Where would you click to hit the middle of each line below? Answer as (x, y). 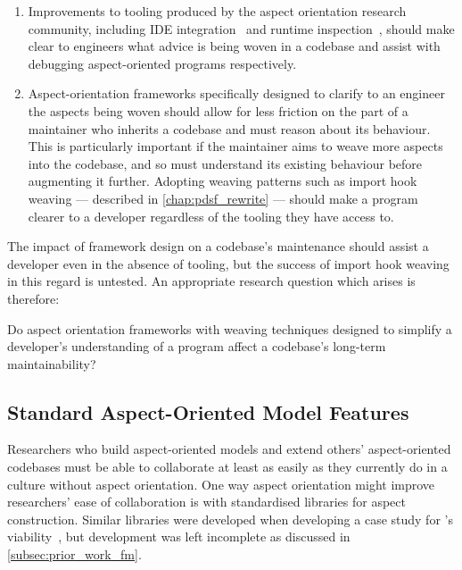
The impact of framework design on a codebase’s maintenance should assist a (218, 246)
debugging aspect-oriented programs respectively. (162, 63)
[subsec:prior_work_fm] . (74, 554)
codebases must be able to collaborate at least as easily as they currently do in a (227, 467)
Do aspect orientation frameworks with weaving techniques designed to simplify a (230, 328)
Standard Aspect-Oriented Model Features (208, 411)
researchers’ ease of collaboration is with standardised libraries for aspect (206, 502)
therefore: (33, 298)
